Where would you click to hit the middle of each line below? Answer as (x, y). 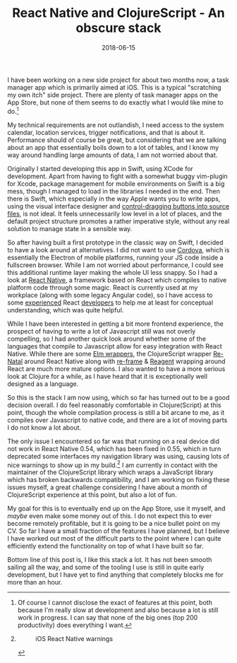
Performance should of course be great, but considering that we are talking (117, 140)
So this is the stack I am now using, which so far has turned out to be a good (119, 397)
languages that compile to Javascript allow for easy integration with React (115, 346)
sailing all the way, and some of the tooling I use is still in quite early (106, 568)
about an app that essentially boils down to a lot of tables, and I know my (113, 147)
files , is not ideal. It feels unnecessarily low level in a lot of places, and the (115, 213)
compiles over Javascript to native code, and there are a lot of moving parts (117, 420)
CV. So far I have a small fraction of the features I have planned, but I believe (119, 531)
